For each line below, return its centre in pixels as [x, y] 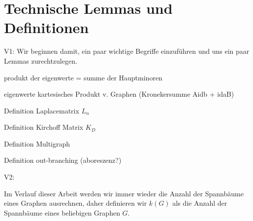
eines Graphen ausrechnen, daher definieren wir [76, 203]
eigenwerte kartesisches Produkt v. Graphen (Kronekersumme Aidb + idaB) [119, 94]
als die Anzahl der [200, 203]
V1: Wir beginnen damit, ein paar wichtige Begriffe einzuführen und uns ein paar [127, 51]
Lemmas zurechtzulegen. [41, 60]
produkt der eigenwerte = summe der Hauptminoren [83, 77]
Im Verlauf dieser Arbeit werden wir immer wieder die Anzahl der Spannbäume [124, 193]
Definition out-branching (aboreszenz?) [63, 160]
